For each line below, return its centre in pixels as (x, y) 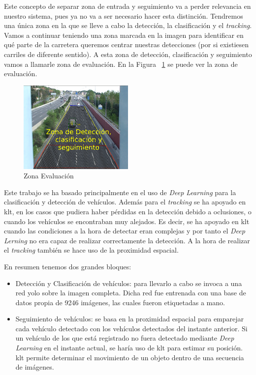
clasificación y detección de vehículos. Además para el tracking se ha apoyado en (125, 202)
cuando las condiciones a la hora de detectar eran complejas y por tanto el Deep (125, 231)
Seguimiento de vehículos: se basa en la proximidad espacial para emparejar (130, 319)
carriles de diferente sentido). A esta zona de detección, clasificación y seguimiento (128, 54)
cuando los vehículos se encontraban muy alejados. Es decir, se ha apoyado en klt (127, 221)
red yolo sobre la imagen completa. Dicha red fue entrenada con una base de (131, 293)
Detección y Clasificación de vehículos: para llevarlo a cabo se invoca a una (129, 283)
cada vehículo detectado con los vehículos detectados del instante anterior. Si (131, 328)
